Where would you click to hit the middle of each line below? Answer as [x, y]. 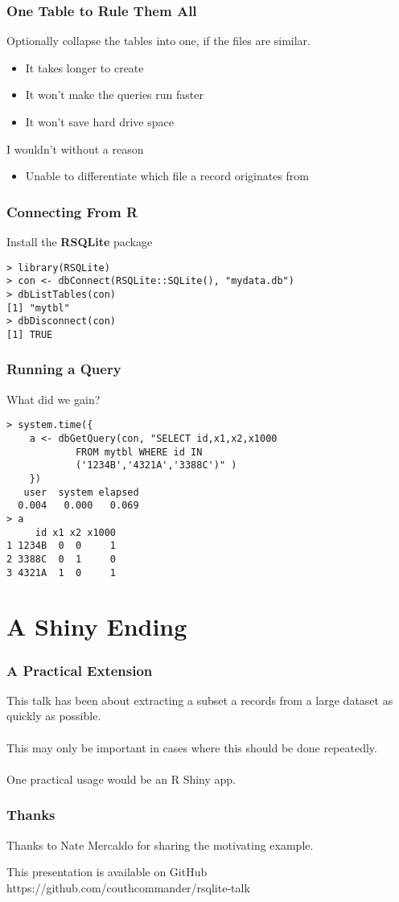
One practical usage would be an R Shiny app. [121, 778]
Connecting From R [72, 211]
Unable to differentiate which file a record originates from [167, 176]
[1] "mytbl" [38, 308]
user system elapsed [81, 492]
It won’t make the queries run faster [114, 95]
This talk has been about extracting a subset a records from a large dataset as [200, 700]
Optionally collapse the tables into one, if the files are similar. [158, 41]
